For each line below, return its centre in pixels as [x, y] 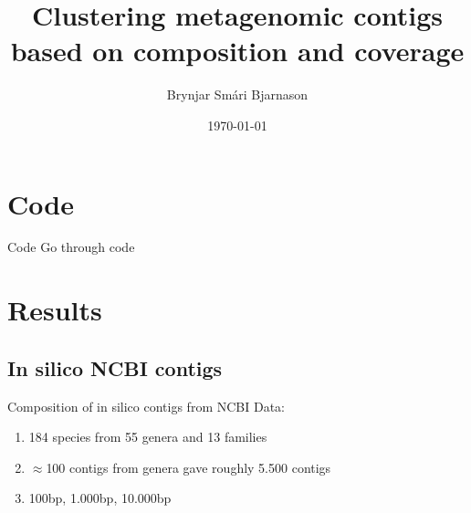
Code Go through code [71, 247]
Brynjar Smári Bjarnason [237, 94]
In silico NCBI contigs [115, 367]
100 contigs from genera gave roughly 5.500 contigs [188, 467]
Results [55, 310]
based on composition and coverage [237, 51]
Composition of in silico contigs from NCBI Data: [146, 406]
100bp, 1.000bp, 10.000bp [100, 498]
